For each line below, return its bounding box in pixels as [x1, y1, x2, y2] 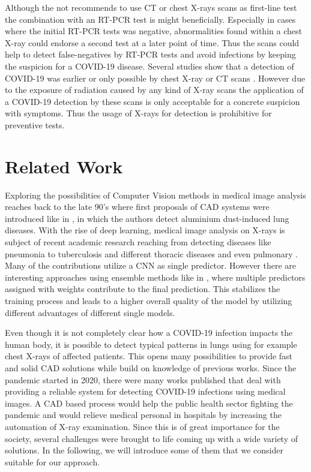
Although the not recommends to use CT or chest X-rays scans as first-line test [5, 1, 297, 13]
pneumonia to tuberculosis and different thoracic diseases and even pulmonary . [5, 247, 298, 260]
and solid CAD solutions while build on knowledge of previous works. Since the [5, 361, 297, 374]
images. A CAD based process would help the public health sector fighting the [5, 396, 293, 409]
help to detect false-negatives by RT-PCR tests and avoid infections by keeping [5, 48, 296, 61]
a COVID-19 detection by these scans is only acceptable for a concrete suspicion [5, 95, 300, 107]
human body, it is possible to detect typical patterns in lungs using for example [5, 338, 297, 350]
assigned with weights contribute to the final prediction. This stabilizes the [5, 282, 280, 295]
